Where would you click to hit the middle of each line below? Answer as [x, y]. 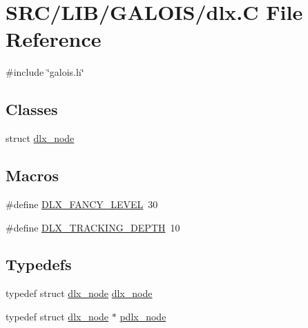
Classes [32, 109]
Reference [54, 39]
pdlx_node [143, 316]
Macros [32, 175]
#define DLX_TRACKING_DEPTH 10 [93, 227]
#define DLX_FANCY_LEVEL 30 [82, 204]
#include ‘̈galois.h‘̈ [45, 72]
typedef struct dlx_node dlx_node [79, 293]
